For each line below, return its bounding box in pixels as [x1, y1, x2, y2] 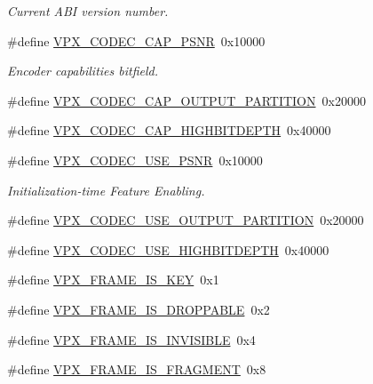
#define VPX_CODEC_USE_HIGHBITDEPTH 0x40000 [7, 240, 329, 259]
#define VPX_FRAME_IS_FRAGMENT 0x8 [7, 360, 266, 379]
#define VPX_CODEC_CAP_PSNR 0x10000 [7, 31, 266, 50]
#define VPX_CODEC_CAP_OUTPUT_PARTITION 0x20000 [7, 91, 366, 109]
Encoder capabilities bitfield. [7, 61, 158, 80]
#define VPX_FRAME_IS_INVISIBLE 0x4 [7, 330, 256, 348]
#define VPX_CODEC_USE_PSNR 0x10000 [7, 150, 263, 169]
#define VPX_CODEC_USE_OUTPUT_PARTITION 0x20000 [7, 211, 364, 229]
